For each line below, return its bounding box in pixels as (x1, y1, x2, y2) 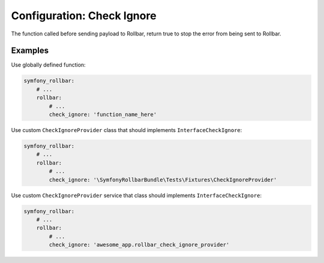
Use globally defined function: (11, 61, 86, 68)
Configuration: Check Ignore (11, 9, 157, 22)
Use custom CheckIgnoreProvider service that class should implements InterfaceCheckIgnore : (11, 192, 262, 199)
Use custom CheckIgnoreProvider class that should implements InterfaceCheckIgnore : (11, 126, 242, 133)
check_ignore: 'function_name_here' (49, 111, 157, 118)
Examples (11, 46, 49, 56)
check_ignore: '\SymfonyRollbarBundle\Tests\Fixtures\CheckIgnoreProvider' (49, 176, 277, 183)
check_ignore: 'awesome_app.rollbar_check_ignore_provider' (49, 241, 230, 249)
